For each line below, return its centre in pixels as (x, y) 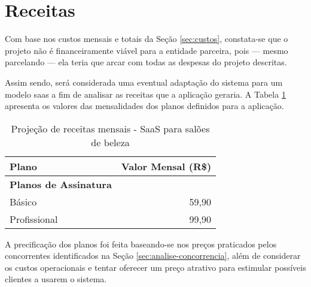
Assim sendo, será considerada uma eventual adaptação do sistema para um (144, 82)
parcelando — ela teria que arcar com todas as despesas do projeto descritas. (146, 62)
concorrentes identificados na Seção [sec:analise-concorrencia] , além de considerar (153, 256)
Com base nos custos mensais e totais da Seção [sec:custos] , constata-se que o (147, 39)
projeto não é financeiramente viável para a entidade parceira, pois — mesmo (147, 50)
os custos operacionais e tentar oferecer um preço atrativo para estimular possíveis (155, 267)
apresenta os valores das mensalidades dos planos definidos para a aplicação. (144, 106)
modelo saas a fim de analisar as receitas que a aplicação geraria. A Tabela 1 (145, 94)
